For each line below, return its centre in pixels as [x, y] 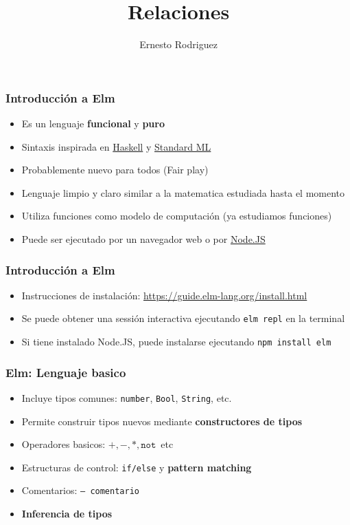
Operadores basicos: [63, 444]
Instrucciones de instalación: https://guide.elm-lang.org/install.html [164, 295]
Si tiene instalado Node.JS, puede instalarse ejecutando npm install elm [176, 342]
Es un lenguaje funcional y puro [93, 124]
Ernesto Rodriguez [178, 44]
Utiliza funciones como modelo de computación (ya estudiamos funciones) [177, 216]
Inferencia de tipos [67, 514]
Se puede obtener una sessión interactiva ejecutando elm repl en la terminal [183, 318]
